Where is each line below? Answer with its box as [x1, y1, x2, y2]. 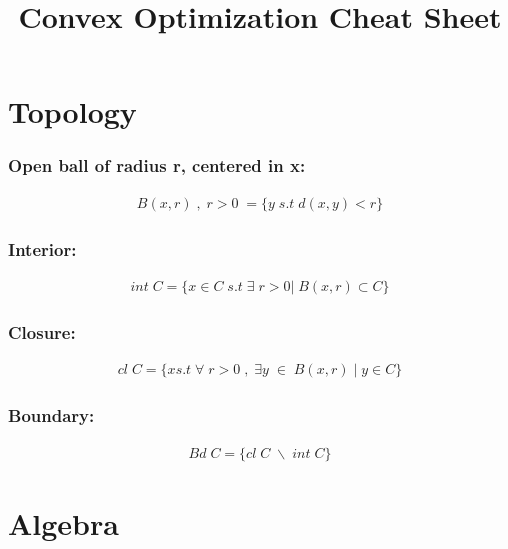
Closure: [8, 319, 76, 344]
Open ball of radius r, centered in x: [8, 153, 306, 178]
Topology [8, 91, 137, 132]
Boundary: [8, 403, 95, 428]
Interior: [8, 236, 77, 261]
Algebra [8, 502, 119, 543]
